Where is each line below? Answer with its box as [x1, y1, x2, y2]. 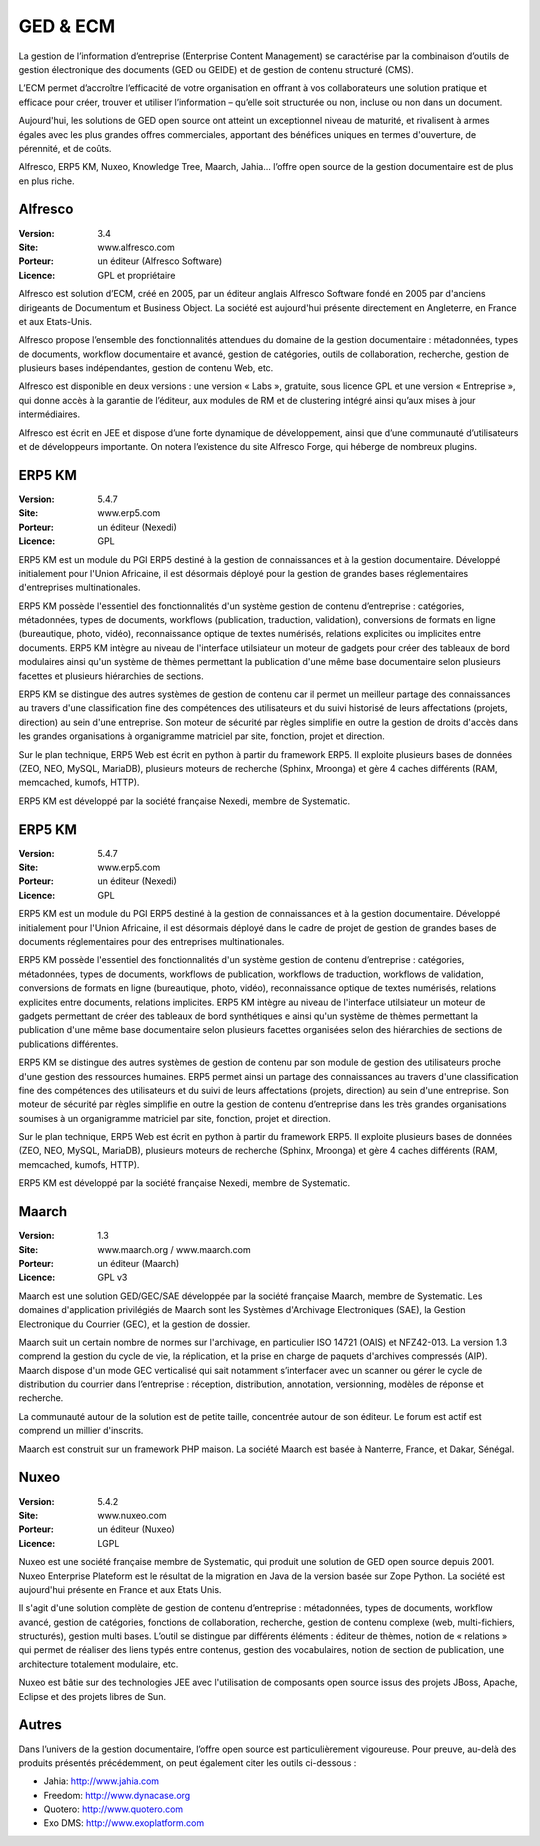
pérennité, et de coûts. [18, 142, 112, 154]
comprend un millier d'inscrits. [18, 1425, 144, 1437]
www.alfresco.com [97, 241, 175, 253]
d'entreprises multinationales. [18, 581, 141, 594]
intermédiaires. [18, 408, 81, 420]
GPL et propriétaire [97, 269, 176, 281]
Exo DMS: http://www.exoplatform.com [43, 1817, 205, 1829]
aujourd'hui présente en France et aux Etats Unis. [18, 1583, 222, 1595]
